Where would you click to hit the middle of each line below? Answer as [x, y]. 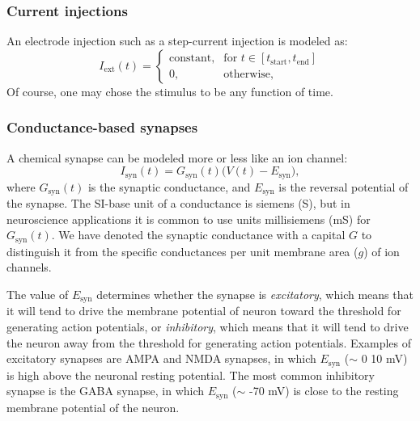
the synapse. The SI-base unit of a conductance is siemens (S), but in [178, 203]
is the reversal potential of [344, 186]
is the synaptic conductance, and [169, 186]
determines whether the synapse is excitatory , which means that [255, 294]
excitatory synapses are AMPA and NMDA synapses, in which [161, 358]
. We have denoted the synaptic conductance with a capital [198, 235]
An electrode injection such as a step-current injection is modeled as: [177, 41]
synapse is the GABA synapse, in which [106, 391]
